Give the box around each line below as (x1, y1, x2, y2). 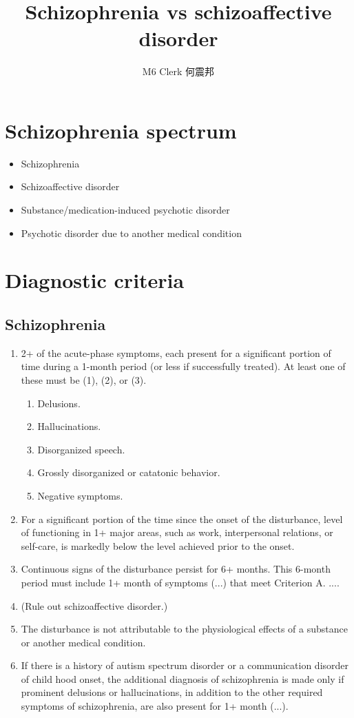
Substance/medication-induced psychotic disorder (21, 203, 230, 217)
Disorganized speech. (37, 442, 125, 456)
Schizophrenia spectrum (5, 116, 237, 144)
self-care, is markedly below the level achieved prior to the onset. (21, 538, 295, 553)
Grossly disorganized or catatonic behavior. (37, 465, 220, 480)
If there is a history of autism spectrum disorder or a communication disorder (21, 658, 349, 673)
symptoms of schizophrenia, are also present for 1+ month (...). (21, 699, 289, 713)
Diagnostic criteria (5, 266, 185, 294)
